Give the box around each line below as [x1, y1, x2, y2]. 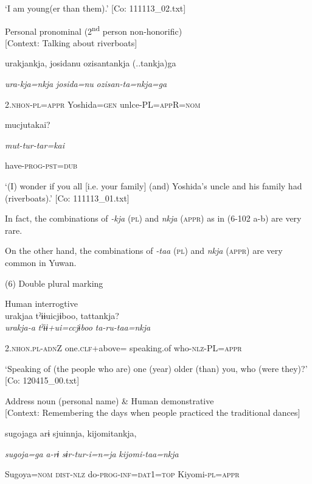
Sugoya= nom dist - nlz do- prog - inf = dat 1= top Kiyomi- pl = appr [5, 468, 240, 480]
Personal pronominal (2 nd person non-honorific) [5, 23, 182, 37]
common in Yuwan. [5, 256, 77, 268]
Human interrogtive [5, 297, 78, 310]
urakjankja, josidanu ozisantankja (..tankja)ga [5, 57, 176, 69]
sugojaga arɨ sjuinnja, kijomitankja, [5, 426, 137, 439]
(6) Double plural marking [5, 276, 103, 289]
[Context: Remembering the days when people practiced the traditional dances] [5, 406, 300, 419]
